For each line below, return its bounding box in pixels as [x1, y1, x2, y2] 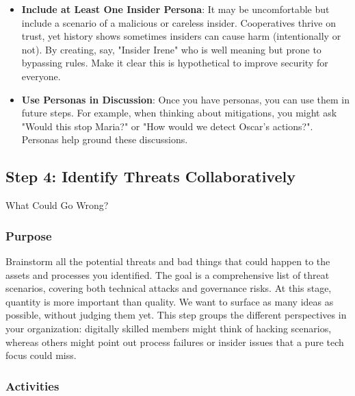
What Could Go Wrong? [5, 198, 109, 212]
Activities [5, 377, 60, 394]
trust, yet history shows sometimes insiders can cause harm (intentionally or [21, 29, 341, 43]
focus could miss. [5, 348, 77, 362]
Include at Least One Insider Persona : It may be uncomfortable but [21, 2, 330, 16]
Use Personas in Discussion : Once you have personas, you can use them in [21, 92, 350, 106]
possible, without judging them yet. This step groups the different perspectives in [5, 308, 347, 322]
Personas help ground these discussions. [21, 132, 188, 147]
